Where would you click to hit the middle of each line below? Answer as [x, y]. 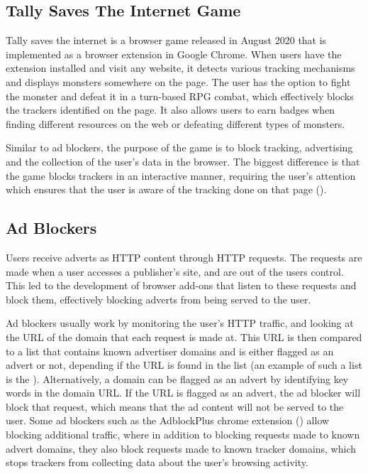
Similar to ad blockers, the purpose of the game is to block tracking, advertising [179, 147]
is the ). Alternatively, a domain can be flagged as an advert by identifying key [177, 378]
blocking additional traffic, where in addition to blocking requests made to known [183, 435]
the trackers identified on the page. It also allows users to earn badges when [171, 110]
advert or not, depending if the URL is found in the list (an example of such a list [184, 365]
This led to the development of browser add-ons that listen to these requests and [181, 285]
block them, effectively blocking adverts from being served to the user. [158, 299]
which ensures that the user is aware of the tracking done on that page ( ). [166, 189]
